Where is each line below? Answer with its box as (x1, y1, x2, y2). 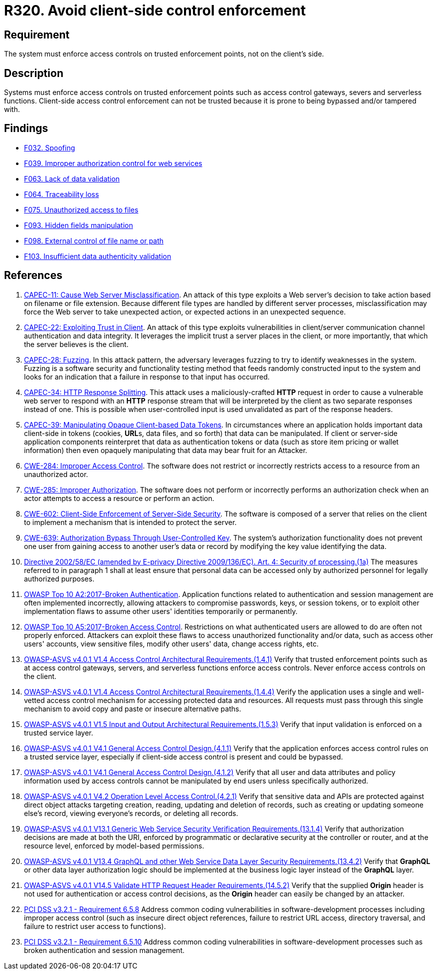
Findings (4, 122, 48, 135)
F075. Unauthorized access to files (24, 205, 138, 214)
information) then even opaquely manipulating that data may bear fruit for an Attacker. (24, 445, 307, 454)
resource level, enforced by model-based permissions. (24, 841, 204, 850)
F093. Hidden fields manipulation (24, 220, 133, 229)
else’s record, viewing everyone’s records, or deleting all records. (24, 808, 238, 817)
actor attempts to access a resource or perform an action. (24, 493, 214, 502)
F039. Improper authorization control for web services (24, 158, 202, 167)
